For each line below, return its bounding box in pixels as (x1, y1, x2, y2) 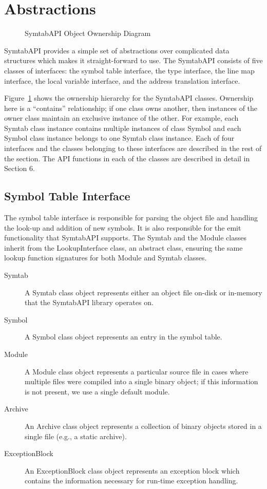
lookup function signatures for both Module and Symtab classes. (4, 252, 207, 263)
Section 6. (4, 163, 35, 174)
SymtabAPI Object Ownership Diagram (25, 28, 151, 39)
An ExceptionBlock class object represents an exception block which (25, 465, 240, 476)
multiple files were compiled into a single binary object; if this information (25, 376, 258, 387)
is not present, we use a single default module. (25, 386, 170, 397)
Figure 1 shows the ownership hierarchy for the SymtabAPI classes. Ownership (4, 92, 254, 103)
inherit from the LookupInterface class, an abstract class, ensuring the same (4, 242, 243, 253)
